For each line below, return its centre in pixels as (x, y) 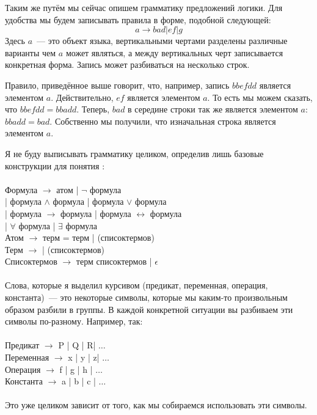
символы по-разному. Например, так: (74, 321)
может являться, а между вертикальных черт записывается (174, 52)
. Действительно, (82, 97)
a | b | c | (78, 381)
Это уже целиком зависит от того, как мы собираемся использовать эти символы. (156, 405)
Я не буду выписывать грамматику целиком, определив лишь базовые (134, 153)
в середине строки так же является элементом (213, 109)
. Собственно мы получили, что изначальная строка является (163, 121)
